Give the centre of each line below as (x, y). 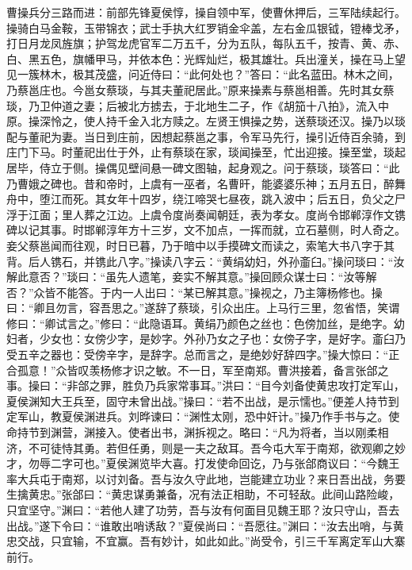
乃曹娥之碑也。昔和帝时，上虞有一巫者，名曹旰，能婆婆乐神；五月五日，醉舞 (206, 183)
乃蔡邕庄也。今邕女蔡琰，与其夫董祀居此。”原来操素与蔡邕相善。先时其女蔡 (200, 89)
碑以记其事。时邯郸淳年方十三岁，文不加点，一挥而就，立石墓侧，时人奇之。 (206, 230)
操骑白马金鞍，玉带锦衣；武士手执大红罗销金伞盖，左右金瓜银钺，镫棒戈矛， (206, 27)
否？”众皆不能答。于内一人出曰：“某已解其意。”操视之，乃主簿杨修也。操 (195, 292)
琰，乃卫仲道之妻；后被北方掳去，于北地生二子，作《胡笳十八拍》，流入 (192, 105)
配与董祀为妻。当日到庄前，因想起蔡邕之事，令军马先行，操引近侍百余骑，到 (206, 136)
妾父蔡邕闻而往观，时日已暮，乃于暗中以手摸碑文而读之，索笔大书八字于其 (200, 245)
